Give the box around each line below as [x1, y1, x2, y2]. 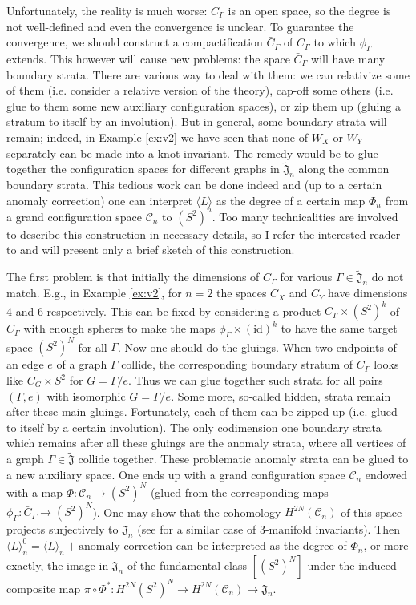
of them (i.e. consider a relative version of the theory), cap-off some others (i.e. [6, 82, 394, 99]
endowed [365, 466, 407, 482]
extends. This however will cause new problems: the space [6, 50, 290, 67]
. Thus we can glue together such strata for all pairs [127, 372, 383, 389]
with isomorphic [46, 387, 126, 404]
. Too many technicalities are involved [212, 208, 398, 224]
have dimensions [328, 284, 408, 301]
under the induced [307, 557, 397, 573]
